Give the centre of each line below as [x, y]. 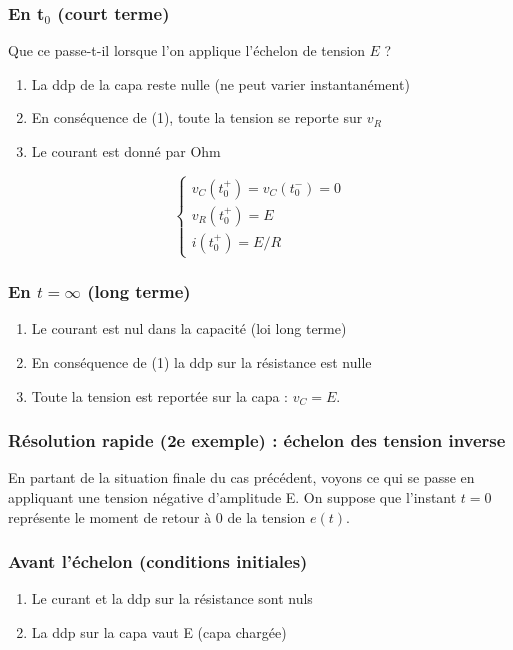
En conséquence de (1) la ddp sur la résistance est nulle [201, 361]
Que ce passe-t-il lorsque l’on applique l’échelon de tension [186, 50]
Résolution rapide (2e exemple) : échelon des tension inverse [257, 440]
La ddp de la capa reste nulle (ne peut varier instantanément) [220, 83]
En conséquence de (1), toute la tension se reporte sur [197, 117]
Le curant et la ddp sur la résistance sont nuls [172, 598]
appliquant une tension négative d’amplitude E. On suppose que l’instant [232, 496]
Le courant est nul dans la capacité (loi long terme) [189, 328]
